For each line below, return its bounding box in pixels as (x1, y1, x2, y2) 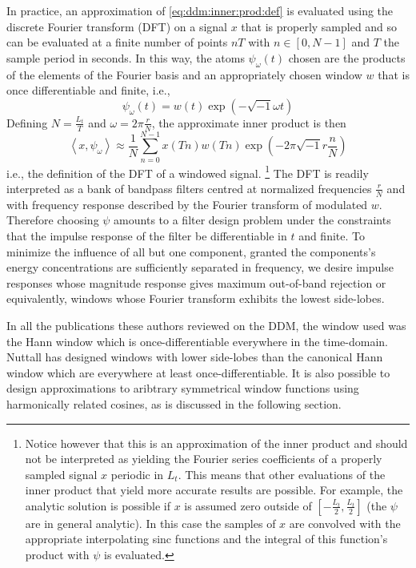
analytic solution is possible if (25, 497, 170, 514)
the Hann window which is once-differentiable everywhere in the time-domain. (6, 332, 388, 349)
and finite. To (298, 227, 365, 244)
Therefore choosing (6, 211, 99, 228)
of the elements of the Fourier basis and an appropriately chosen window (6, 66, 362, 83)
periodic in (110, 465, 164, 482)
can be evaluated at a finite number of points (6, 34, 228, 50)
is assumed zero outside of (184, 497, 312, 514)
